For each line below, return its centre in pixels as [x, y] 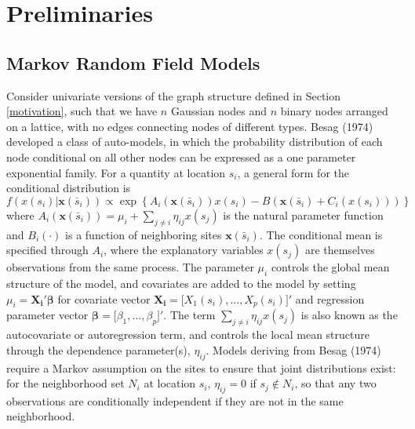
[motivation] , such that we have [82, 111]
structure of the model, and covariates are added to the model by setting [181, 283]
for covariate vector [104, 298]
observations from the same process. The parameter [130, 267]
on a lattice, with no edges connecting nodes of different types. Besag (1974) [190, 126]
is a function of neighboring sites [144, 234]
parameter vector [47, 315]
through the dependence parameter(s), [98, 349]
